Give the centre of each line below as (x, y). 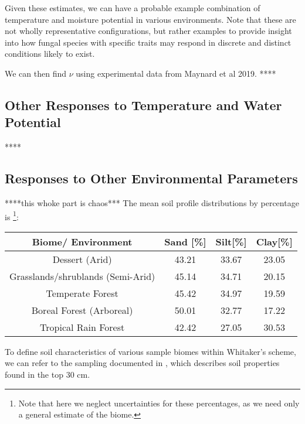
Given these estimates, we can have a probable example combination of (133, 8)
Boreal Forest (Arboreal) (82, 310)
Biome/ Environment (82, 241)
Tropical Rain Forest (82, 327)
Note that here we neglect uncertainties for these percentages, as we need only (159, 403)
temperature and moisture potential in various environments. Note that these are (150, 19)
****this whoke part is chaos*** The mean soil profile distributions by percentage (152, 202)
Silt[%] (231, 241)
